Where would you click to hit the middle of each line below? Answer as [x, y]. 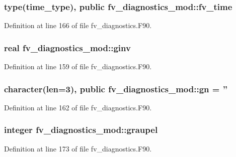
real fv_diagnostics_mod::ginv [67, 47]
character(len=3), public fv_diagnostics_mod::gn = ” [116, 89]
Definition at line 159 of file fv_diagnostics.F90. [78, 66]
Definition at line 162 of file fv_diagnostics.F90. [78, 107]
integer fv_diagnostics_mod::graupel [81, 130]
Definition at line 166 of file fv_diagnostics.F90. [78, 25]
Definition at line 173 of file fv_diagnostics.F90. [78, 148]
